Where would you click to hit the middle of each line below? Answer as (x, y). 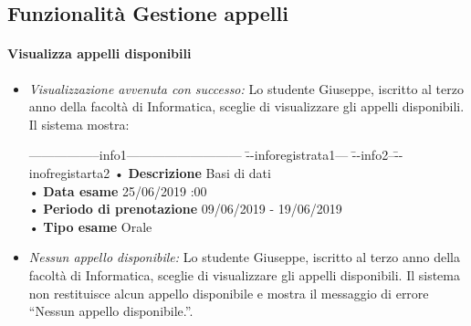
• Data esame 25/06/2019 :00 (118, 190)
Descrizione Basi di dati (199, 172)
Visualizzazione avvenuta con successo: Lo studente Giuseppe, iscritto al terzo (246, 88)
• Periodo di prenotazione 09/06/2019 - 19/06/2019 (185, 209)
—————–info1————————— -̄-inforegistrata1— (188, 155)
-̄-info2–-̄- (377, 155)
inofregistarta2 (69, 172)
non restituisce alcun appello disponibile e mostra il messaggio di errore (229, 293)
